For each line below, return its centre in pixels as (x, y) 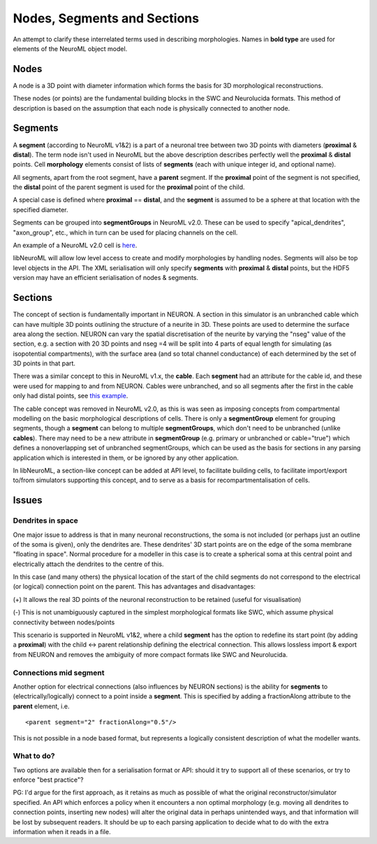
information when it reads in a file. (62, 832)
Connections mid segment (59, 673)
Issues (28, 500)
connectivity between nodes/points (64, 622)
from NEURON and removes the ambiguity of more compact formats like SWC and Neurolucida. (150, 654)
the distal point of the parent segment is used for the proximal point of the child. (129, 187)
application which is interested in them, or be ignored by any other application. (126, 458)
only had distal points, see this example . (71, 396)
